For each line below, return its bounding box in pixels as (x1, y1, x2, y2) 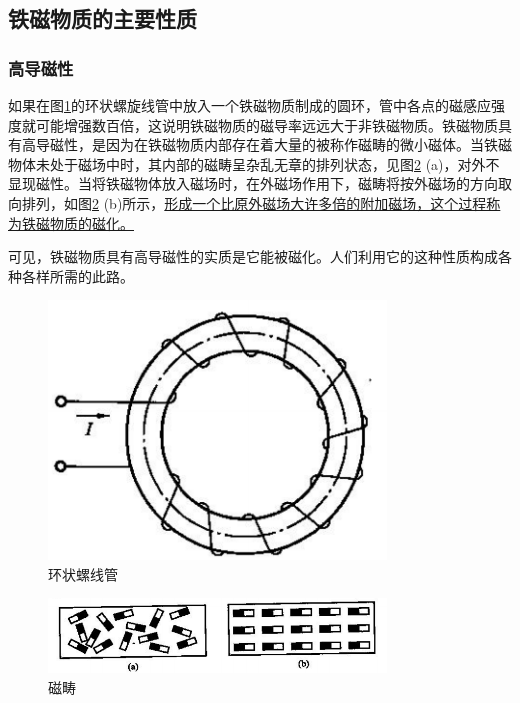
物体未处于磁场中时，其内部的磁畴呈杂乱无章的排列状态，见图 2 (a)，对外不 (8, 153, 500, 174)
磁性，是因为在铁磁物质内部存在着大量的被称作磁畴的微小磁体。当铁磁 (49, 134, 512, 155)
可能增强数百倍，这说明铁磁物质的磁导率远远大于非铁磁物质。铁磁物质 (35, 114, 498, 135)
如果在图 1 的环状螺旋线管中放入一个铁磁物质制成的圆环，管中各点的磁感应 (8, 95, 491, 115)
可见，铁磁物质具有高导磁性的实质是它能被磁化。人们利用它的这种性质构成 (8, 246, 498, 267)
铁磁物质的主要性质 (8, 3, 197, 34)
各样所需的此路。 (21, 265, 134, 286)
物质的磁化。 (49, 212, 134, 233)
